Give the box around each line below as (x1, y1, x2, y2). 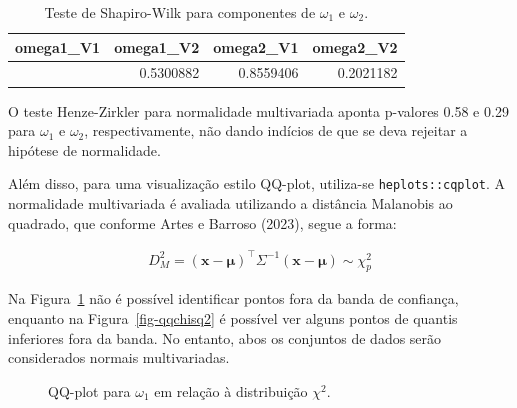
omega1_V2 (114, 36, 200, 57)
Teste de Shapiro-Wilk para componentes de (44, 2, 316, 22)
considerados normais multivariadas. (8, 347, 230, 368)
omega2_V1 (213, 36, 299, 57)
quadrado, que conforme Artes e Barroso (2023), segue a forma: (8, 212, 397, 233)
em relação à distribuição (154, 380, 308, 401)
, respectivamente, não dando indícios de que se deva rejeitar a (84, 120, 468, 141)
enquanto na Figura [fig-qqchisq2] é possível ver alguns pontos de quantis (8, 308, 458, 329)
